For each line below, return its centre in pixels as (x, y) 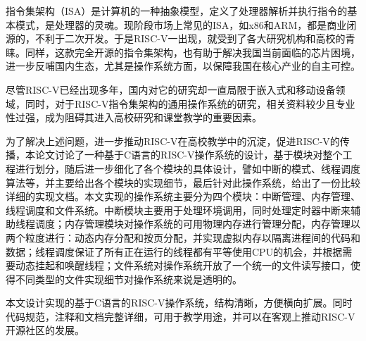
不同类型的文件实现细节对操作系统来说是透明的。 (128, 279)
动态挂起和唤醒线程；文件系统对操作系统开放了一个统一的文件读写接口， (183, 265)
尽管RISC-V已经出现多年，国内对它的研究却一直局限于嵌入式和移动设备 (171, 89)
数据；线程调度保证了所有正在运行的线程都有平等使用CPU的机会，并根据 (174, 251)
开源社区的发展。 (45, 330)
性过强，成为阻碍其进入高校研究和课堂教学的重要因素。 (134, 117)
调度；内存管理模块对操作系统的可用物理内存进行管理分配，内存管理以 (197, 224)
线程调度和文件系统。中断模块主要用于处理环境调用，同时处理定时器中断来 (178, 210)
